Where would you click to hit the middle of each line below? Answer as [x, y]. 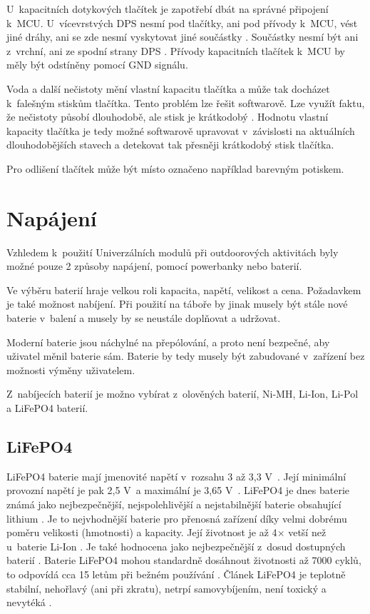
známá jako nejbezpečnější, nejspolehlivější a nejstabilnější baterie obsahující [174, 504]
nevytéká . [29, 602]
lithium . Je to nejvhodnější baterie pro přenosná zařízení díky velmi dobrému [177, 518]
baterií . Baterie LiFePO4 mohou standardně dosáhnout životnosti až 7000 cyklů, [184, 560]
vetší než [307, 532]
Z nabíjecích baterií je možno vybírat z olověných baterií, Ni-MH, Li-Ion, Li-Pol [183, 394]
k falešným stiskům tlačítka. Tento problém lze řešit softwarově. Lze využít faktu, [186, 102]
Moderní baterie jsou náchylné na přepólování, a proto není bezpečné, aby [168, 342]
